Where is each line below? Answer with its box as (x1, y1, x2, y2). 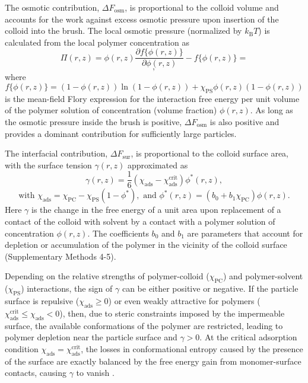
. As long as (250, 104, 293, 116)
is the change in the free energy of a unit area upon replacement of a (31, 203, 281, 216)
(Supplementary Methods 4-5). (5, 250, 116, 262)
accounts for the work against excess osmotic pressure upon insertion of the (5, 12, 279, 25)
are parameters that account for (187, 226, 303, 239)
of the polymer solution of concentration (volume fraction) (5, 104, 217, 116)
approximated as (127, 158, 188, 171)
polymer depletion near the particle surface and (5, 331, 177, 343)
